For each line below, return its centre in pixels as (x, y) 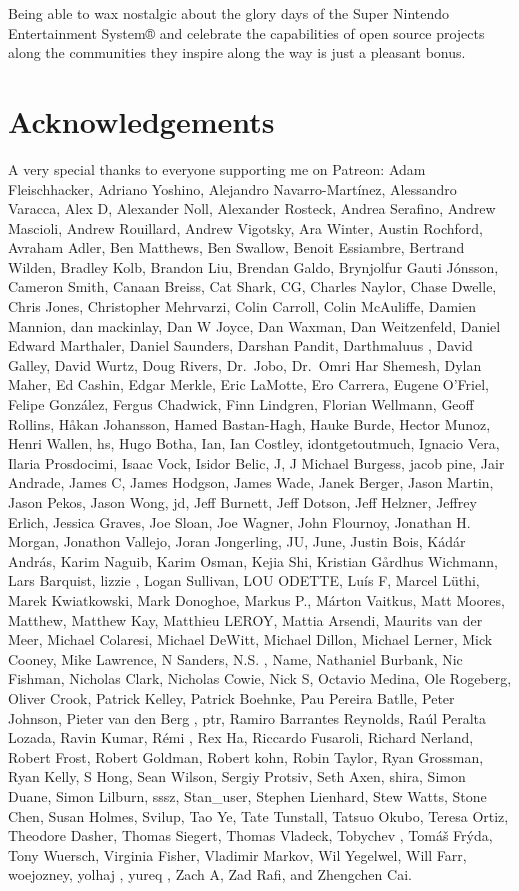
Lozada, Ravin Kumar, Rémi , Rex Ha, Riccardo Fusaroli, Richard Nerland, (241, 737)
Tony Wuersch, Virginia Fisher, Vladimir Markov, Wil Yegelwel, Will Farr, (237, 854)
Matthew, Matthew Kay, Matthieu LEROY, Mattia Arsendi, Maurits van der (245, 619)
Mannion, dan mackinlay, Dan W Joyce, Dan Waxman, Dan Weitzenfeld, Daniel (254, 325)
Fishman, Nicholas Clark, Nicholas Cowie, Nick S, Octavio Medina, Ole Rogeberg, (260, 678)
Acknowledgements (141, 120)
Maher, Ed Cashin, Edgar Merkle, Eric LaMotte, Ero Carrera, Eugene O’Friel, (248, 384)
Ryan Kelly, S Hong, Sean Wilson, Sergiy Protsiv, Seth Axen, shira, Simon (237, 776)
